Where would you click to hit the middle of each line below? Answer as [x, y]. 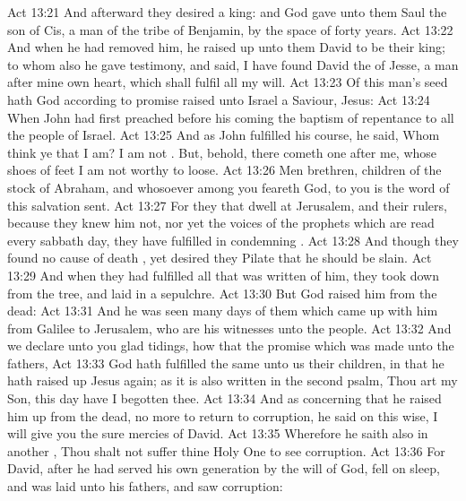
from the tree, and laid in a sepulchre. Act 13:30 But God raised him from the [222, 293]
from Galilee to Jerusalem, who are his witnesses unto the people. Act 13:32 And [229, 328]
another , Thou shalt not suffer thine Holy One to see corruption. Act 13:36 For [226, 450]
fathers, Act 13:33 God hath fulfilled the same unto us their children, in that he [226, 363]
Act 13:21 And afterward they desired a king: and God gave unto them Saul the [227, 12]
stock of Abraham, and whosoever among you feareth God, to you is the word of [229, 187]
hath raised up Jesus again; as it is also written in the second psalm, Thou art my [233, 380]
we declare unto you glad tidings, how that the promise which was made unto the [231, 346]
